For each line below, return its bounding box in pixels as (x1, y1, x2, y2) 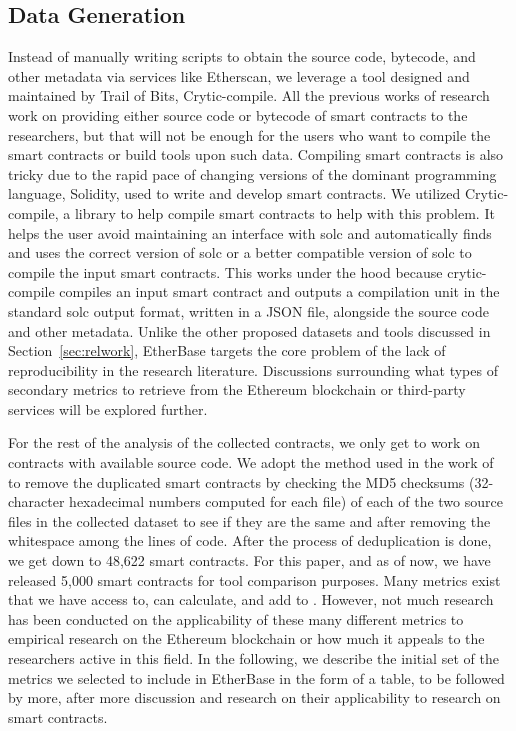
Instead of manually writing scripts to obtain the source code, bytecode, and (8, 46, 476, 67)
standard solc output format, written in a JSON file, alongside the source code (8, 300, 489, 321)
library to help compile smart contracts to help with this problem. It (74, 202, 495, 223)
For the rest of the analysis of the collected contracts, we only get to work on (8, 432, 480, 453)
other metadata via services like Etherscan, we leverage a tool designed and (8, 65, 470, 86)
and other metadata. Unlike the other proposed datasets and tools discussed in (8, 320, 491, 341)
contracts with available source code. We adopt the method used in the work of (8, 452, 494, 473)
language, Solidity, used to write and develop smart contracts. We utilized (8, 183, 461, 204)
